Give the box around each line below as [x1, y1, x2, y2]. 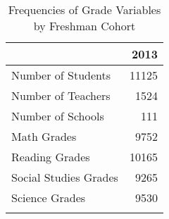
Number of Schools [11, 108, 104, 124]
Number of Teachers [11, 87, 111, 104]
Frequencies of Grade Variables [8, 1, 161, 18]
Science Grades [11, 189, 86, 206]
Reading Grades [11, 149, 90, 165]
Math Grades [11, 128, 77, 144]
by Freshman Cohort [33, 18, 136, 34]
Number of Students [11, 67, 111, 83]
